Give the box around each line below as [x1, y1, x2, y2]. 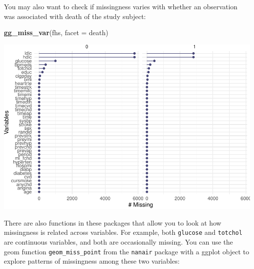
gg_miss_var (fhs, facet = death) [4, 27, 108, 38]
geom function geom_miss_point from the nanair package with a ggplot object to [4, 246, 249, 256]
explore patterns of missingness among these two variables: [4, 256, 180, 266]
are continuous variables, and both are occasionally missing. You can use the [4, 237, 233, 247]
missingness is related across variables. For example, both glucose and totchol [4, 227, 243, 237]
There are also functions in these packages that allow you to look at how [4, 217, 221, 228]
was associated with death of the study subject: [4, 11, 146, 21]
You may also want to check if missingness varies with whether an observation [4, 1, 238, 11]
